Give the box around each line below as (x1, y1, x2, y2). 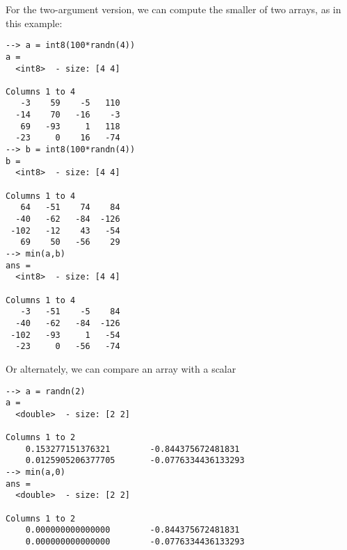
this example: (6, 15, 63, 30)
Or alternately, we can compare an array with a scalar (6, 361, 236, 375)
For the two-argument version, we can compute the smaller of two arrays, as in (6, 2, 341, 16)
